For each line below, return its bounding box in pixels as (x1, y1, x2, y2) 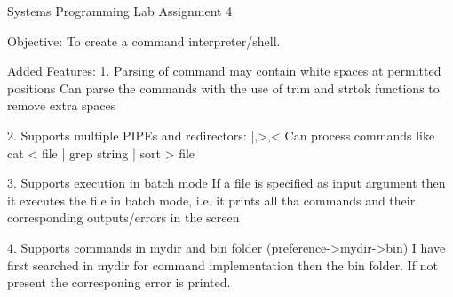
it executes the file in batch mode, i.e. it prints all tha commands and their (7, 190, 416, 209)
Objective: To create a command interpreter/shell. (7, 31, 281, 50)
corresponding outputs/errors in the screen (7, 208, 240, 227)
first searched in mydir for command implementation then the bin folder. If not (7, 255, 438, 274)
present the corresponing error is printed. (7, 273, 231, 292)
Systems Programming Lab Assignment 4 (7, 2, 233, 20)
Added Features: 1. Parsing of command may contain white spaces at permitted (7, 61, 441, 80)
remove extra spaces (7, 96, 116, 115)
